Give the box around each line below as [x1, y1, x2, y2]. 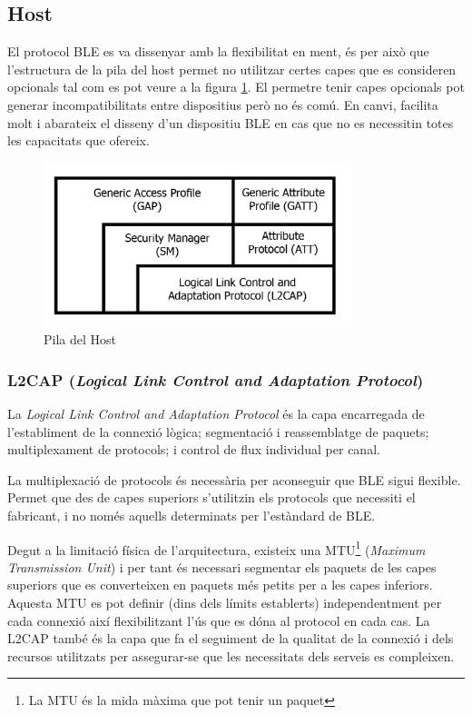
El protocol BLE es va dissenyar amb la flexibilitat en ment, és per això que [7, 42, 429, 61]
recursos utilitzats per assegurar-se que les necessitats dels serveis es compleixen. [7, 646, 455, 665]
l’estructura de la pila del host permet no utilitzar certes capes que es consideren [7, 59, 457, 78]
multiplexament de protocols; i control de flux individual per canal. [7, 440, 380, 459]
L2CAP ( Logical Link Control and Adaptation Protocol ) [7, 368, 424, 391]
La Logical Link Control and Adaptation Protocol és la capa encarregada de [7, 403, 425, 422]
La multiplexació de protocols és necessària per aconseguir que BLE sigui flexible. [7, 470, 461, 489]
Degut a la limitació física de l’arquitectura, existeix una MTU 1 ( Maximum [7, 537, 426, 559]
